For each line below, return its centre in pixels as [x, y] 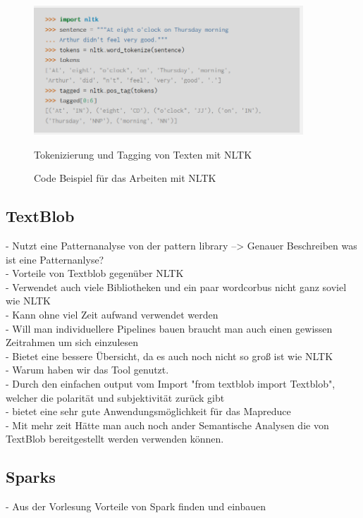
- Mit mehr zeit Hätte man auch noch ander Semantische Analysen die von [167, 425]
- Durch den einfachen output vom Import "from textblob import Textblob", [171, 383]
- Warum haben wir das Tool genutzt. [87, 370]
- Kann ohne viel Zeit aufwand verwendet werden [112, 314]
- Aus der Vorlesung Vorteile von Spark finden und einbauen [136, 506]
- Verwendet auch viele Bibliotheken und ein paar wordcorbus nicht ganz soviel [176, 286]
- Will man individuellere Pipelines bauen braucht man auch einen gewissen [169, 328]
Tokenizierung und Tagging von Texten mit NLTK [143, 154]
